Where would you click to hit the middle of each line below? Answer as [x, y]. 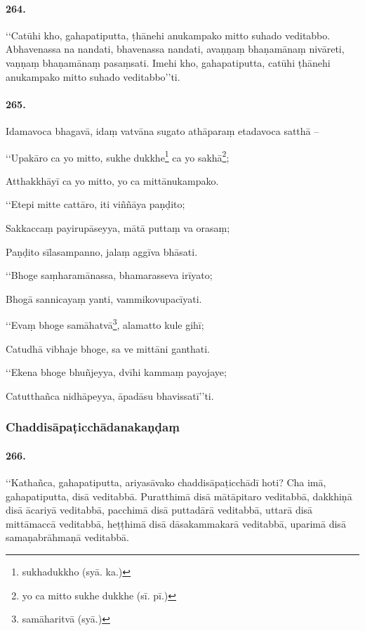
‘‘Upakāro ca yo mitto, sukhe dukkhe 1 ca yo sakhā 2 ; [118, 156]
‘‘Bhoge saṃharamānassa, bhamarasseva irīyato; [109, 275]
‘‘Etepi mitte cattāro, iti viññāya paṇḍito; [95, 204]
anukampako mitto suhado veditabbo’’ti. [93, 76]
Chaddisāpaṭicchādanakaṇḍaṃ [93, 427]
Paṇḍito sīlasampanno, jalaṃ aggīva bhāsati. [102, 251]
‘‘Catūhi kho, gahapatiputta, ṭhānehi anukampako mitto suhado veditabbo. [168, 35]
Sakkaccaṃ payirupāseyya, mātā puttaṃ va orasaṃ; [118, 228]
